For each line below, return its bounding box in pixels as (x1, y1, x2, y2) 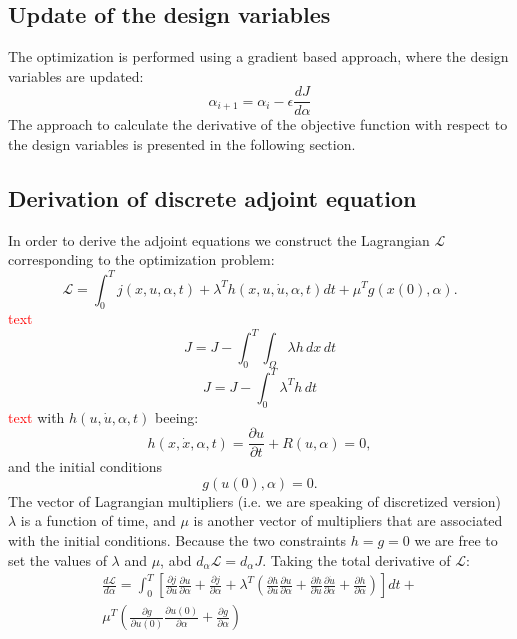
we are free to (414, 529, 498, 550)
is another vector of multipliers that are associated (193, 510, 503, 531)
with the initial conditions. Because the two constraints (8, 529, 347, 550)
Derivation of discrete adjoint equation (8, 183, 417, 214)
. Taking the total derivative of (262, 549, 451, 570)
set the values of (8, 549, 107, 570)
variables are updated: (8, 65, 144, 86)
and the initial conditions (8, 456, 163, 477)
